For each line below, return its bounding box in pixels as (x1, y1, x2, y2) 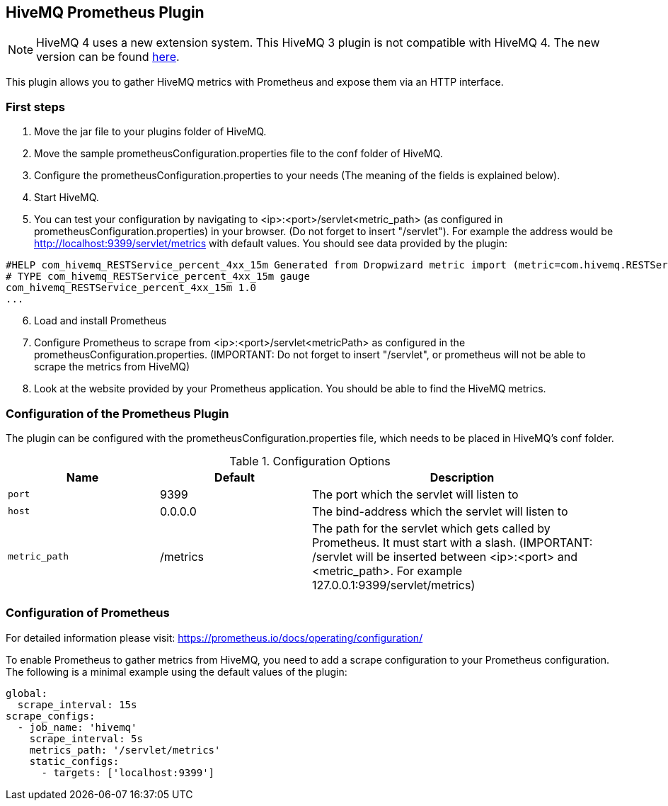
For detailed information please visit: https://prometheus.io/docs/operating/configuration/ (6, 631, 423, 644)
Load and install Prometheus (34, 314, 167, 327)
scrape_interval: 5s (29, 732, 143, 744)
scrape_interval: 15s (17, 698, 137, 710)
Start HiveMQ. (34, 191, 99, 204)
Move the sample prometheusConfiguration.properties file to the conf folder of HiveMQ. (34, 147, 443, 160)
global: (6, 687, 48, 699)
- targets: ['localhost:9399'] (41, 766, 215, 778)
